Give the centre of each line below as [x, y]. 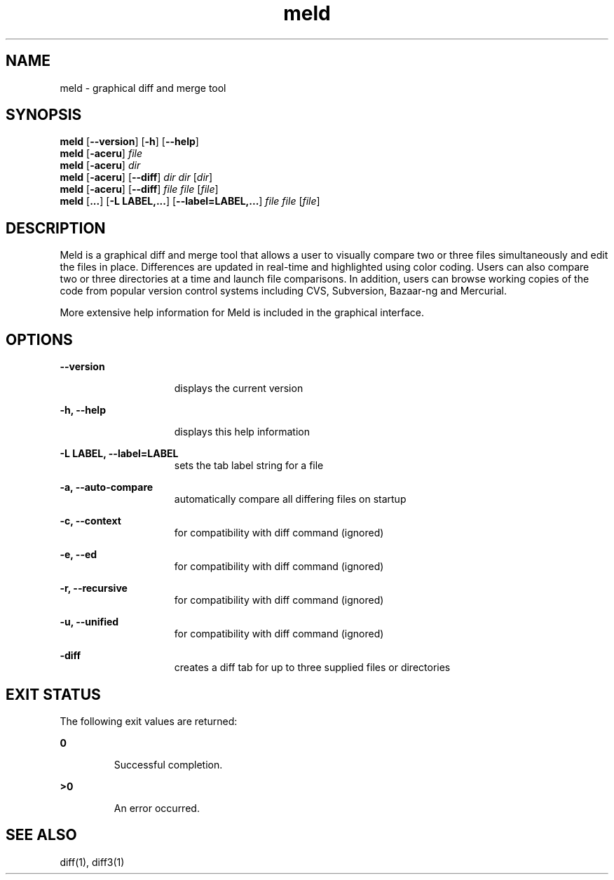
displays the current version [239, 388]
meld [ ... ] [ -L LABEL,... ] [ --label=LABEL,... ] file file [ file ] [190, 201]
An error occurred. [157, 808]
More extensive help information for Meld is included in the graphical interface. [242, 313]
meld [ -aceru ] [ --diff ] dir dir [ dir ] [136, 177]
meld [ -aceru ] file [101, 154]
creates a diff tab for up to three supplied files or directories [312, 668]
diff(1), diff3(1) [92, 862]
